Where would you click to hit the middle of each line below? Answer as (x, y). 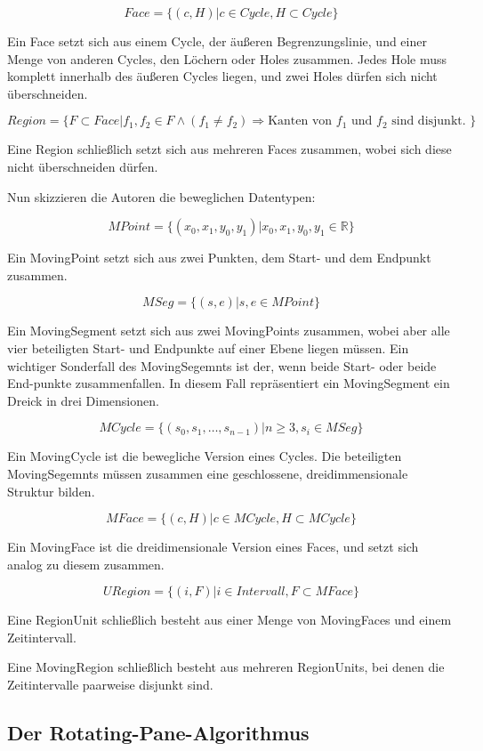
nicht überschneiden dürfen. (83, 166)
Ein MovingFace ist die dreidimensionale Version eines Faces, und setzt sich (213, 547)
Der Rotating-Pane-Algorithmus (158, 733)
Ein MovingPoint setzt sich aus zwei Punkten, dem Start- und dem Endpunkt (219, 258)
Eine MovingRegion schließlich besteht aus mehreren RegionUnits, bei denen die (226, 667)
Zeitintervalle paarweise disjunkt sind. (110, 685)
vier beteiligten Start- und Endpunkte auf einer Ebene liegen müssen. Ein (208, 347)
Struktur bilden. (51, 491)
